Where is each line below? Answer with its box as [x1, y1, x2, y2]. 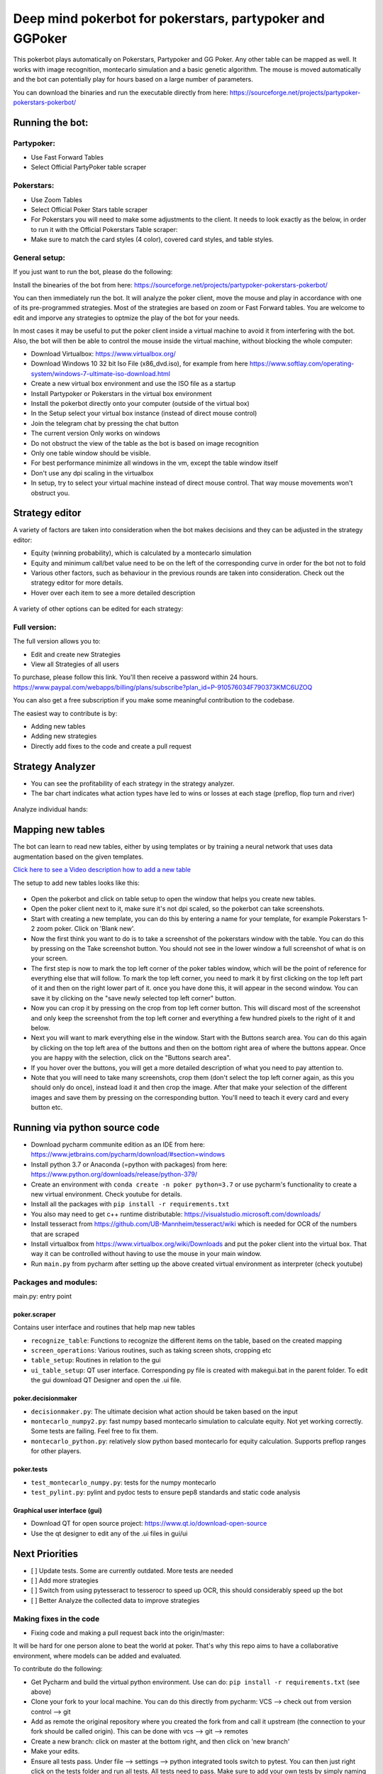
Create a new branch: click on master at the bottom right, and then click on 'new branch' [30, 1737, 290, 1746]
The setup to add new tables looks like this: [13, 878, 140, 887]
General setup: [13, 253, 66, 263]
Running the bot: [13, 116, 89, 128]
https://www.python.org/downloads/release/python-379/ [30, 1170, 198, 1179]
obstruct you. [30, 488, 70, 497]
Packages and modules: [13, 1277, 98, 1287]
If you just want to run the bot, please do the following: [13, 268, 173, 276]
